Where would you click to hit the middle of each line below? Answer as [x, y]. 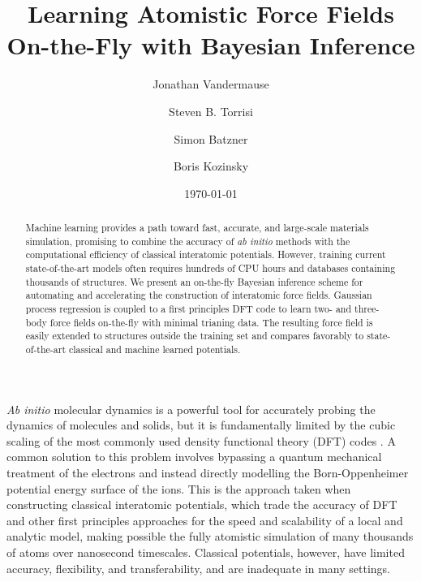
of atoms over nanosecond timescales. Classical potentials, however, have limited [206, 552]
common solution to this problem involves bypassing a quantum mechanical [194, 457]
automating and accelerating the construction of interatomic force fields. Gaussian [199, 295]
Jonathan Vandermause [211, 84]
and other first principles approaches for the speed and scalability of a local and [205, 520]
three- [367, 309]
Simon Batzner [211, 138]
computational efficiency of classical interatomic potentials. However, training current [206, 254]
